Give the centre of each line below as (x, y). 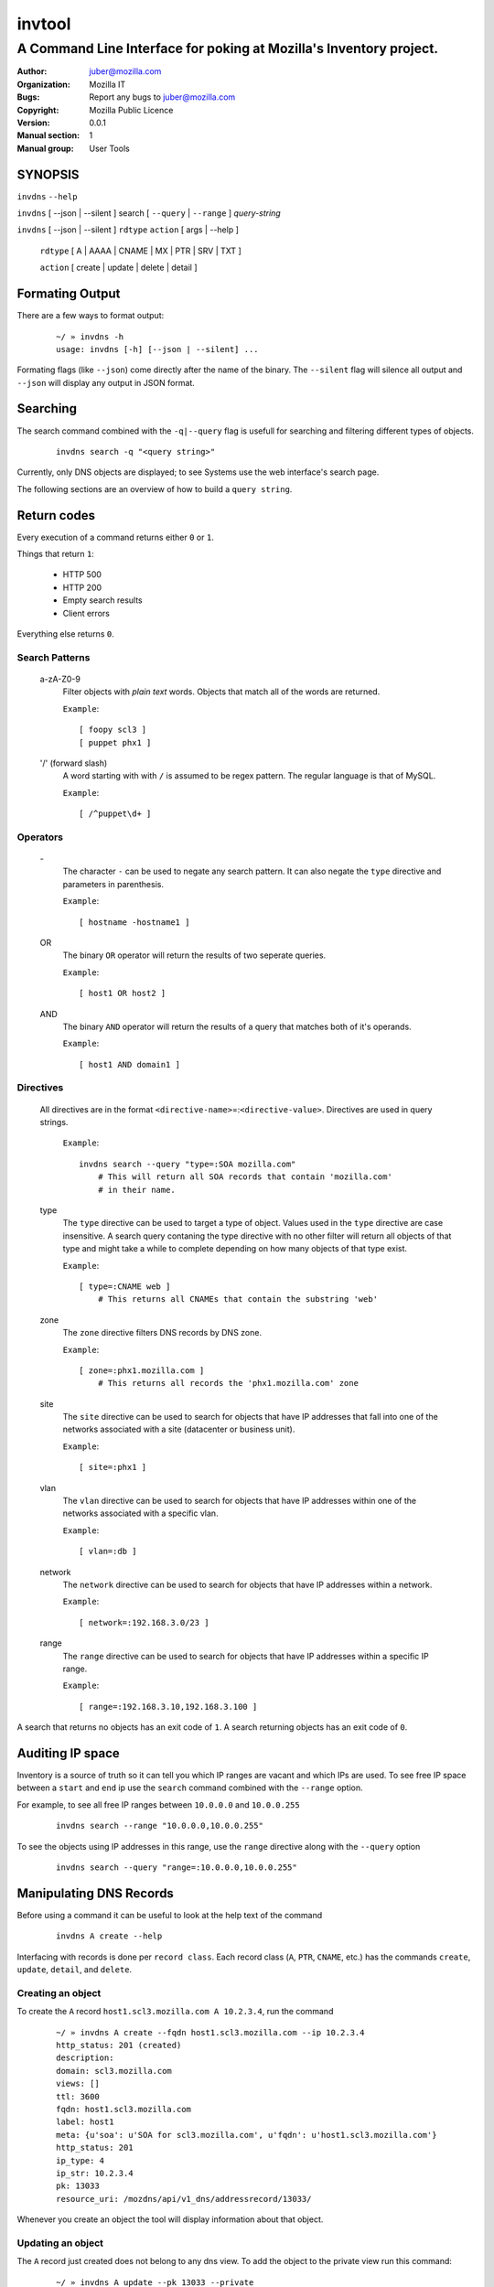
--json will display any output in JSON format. (106, 382)
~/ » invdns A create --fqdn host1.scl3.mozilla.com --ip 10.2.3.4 (210, 2032)
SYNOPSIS (48, 174)
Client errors (86, 613)
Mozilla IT (107, 84)
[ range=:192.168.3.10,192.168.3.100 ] (168, 1707)
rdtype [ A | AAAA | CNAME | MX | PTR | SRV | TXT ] (140, 251)
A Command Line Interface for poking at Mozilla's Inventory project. (228, 48)
